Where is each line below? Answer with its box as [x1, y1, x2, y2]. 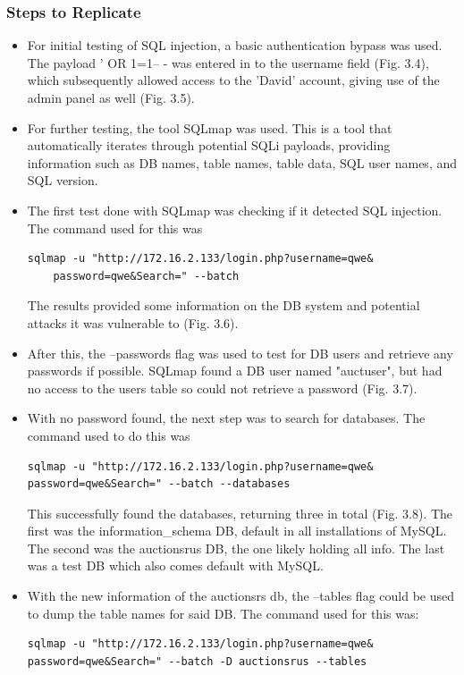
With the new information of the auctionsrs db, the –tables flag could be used [27, 586, 454, 605]
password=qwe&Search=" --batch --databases [27, 477, 291, 491]
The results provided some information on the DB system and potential [27, 296, 420, 315]
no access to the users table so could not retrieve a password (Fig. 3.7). [27, 378, 418, 397]
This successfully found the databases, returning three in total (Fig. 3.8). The [27, 503, 453, 522]
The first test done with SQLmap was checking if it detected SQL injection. [27, 200, 443, 219]
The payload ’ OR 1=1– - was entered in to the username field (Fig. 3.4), [27, 53, 429, 72]
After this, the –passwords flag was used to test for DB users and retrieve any [27, 343, 453, 362]
